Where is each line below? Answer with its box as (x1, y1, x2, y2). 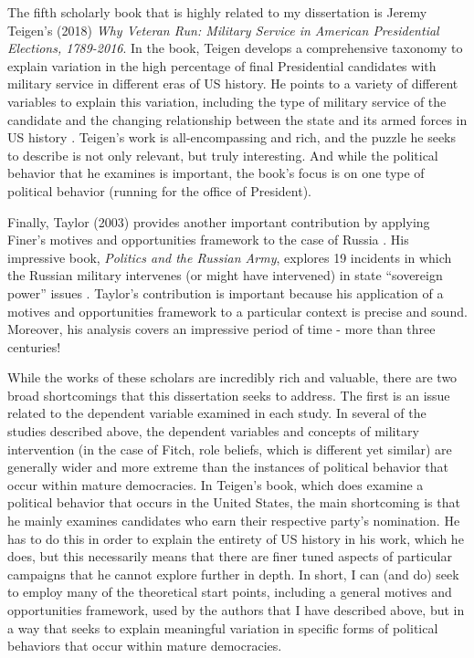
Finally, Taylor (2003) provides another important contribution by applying (7, 212, 430, 231)
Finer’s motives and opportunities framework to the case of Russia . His (7, 230, 409, 249)
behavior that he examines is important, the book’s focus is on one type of (7, 163, 425, 183)
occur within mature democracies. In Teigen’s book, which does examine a (7, 475, 424, 494)
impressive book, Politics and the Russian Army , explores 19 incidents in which (7, 247, 452, 266)
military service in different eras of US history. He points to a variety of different (7, 74, 458, 93)
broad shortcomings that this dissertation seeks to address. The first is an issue (7, 385, 450, 404)
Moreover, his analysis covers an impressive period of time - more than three (7, 319, 436, 339)
